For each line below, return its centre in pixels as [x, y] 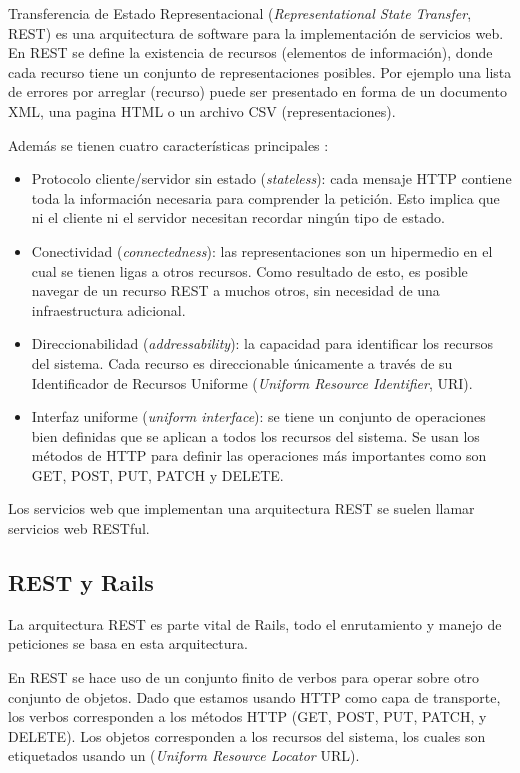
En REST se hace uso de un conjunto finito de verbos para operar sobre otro [243, 677]
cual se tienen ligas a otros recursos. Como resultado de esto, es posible [249, 270]
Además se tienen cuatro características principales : [168, 144]
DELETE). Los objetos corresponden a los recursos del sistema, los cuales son [247, 735]
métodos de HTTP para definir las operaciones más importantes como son [259, 455]
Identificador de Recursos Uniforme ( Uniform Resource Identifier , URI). [252, 382]
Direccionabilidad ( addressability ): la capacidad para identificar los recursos [262, 343]
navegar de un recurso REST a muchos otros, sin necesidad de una [235, 290]
